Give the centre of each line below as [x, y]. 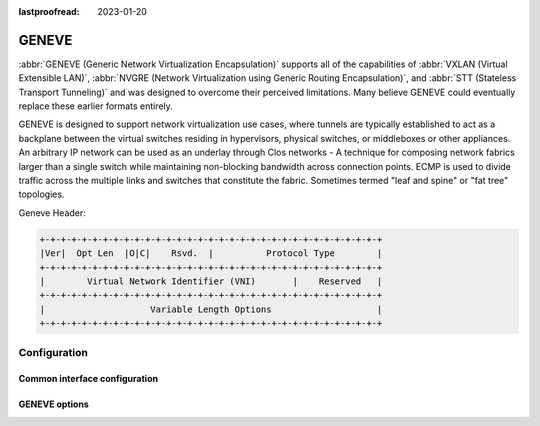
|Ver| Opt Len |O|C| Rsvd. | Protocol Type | [211, 253]
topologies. [41, 194]
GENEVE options [53, 404]
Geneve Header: [52, 212]
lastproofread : [49, 11]
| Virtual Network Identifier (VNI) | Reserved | [211, 281]
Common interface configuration [88, 379]
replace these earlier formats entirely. [96, 106]
